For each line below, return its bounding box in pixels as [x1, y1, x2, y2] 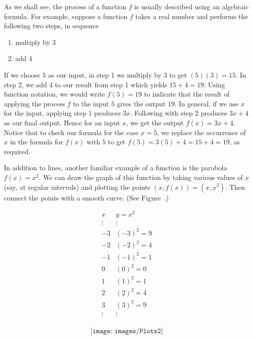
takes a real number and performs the [135, 11, 248, 21]
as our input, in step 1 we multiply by [48, 69, 162, 80]
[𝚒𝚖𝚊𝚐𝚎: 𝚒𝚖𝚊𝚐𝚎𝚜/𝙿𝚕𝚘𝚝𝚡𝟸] [90, 328, 163, 335]
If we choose [4, 69, 40, 80]
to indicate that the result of [144, 89, 230, 99]
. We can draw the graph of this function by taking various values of [39, 172, 243, 182]
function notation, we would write [4, 89, 105, 99]
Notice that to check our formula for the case [4, 127, 138, 137]
